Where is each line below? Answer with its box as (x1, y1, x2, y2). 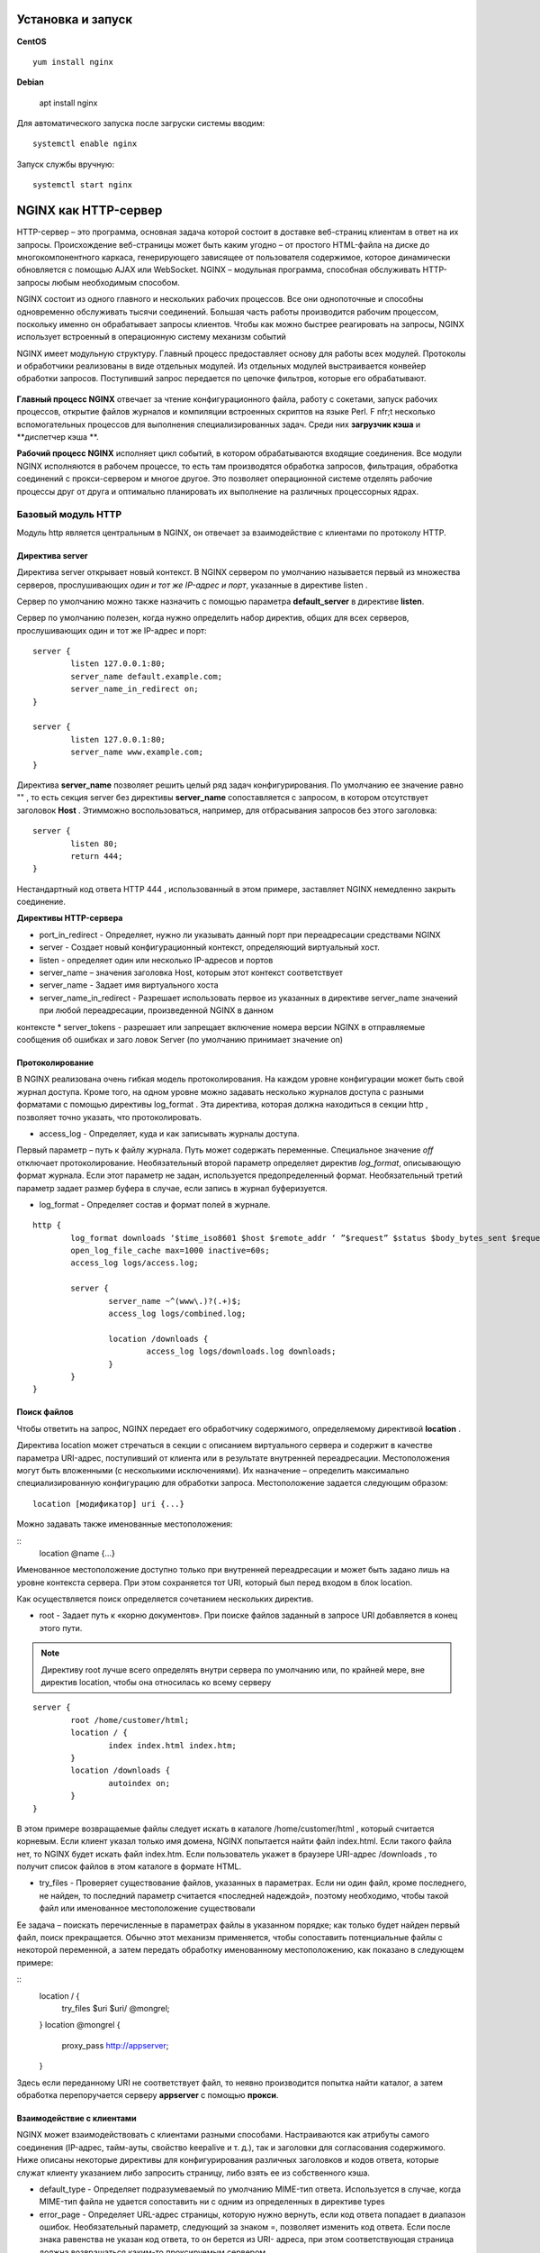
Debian (16, 77, 44, 87)
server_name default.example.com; (70, 671, 223, 681)
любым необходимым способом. (51, 277, 180, 287)
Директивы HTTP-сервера (16, 913, 123, 924)
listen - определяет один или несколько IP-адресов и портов (39, 954, 274, 965)
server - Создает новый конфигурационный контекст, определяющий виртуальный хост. (39, 942, 380, 953)
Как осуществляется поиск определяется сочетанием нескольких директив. (16, 1593, 314, 1604)
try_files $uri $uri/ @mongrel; (61, 2003, 170, 2013)
